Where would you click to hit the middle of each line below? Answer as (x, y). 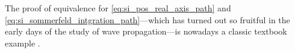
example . (23, 43)
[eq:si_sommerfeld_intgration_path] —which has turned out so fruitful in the (147, 19)
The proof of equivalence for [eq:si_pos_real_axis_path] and (118, 8)
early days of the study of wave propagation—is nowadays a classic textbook (146, 31)
